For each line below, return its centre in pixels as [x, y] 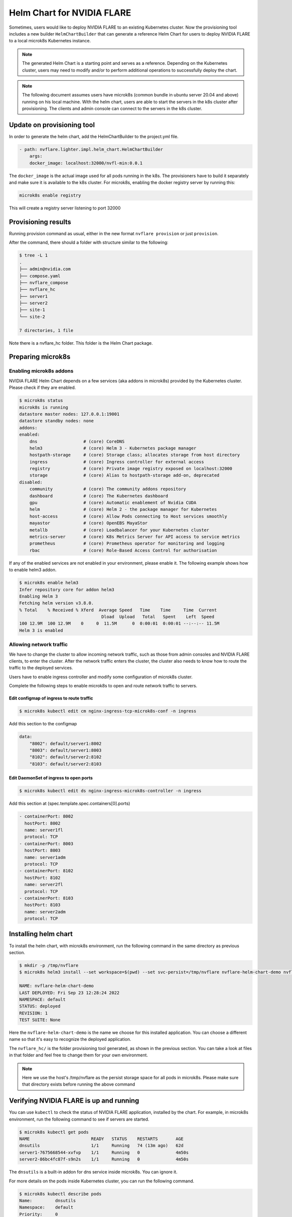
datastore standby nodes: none [57, 421]
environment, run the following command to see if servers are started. [79, 1119]
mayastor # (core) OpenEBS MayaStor [89, 523]
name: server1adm [45, 857]
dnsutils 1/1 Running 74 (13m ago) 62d [101, 1146]
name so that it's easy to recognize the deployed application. [70, 1039]
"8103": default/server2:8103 [65, 764]
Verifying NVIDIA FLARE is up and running [74, 1101]
